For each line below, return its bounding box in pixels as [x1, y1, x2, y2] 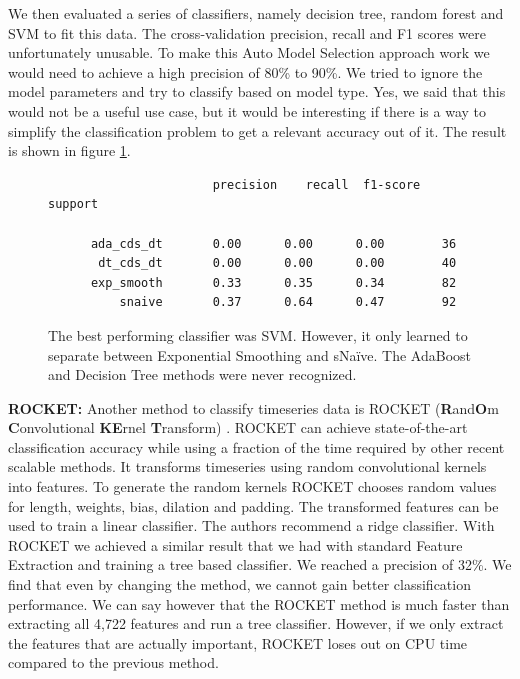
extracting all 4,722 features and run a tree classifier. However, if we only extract [8, 613, 504, 634]
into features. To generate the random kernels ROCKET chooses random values [8, 476, 497, 497]
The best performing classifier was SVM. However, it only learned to [48, 324, 468, 345]
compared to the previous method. [8, 652, 219, 673]
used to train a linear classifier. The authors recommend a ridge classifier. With [8, 515, 495, 536]
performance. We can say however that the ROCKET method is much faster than [8, 593, 510, 614]
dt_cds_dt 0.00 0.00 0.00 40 [98, 256, 457, 271]
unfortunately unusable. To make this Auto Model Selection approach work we [8, 42, 490, 63]
